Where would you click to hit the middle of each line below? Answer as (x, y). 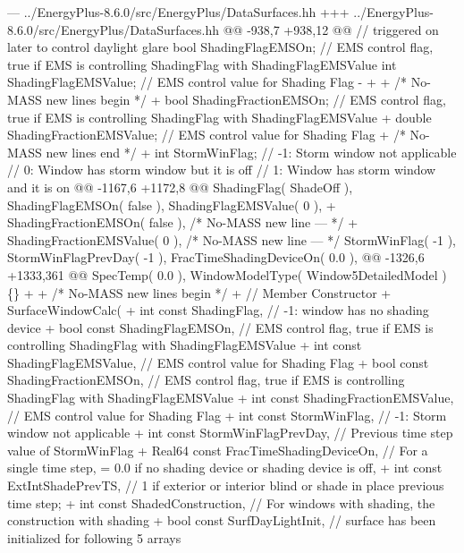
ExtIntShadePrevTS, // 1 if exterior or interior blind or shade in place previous (226, 485)
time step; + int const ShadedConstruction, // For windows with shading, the (221, 502)
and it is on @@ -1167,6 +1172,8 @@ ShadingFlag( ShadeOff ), (180, 187)
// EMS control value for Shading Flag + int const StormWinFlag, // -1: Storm (227, 415)
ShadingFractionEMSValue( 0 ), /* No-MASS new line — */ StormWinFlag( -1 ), (232, 239)
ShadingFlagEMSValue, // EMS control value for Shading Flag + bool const (218, 362)
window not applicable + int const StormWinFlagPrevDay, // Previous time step (230, 433)
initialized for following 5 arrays (94, 537)
